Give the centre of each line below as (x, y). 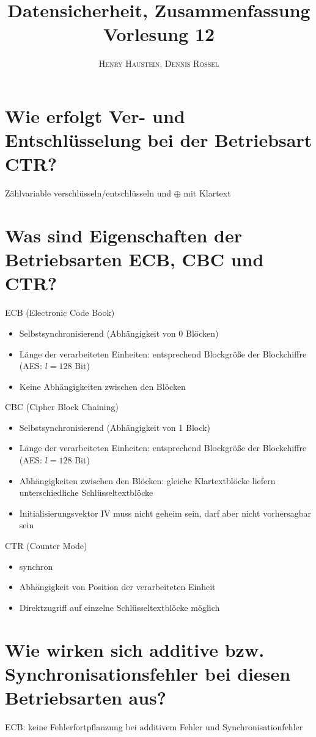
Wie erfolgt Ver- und (95, 115)
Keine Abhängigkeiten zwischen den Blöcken (102, 386)
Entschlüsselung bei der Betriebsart (159, 140)
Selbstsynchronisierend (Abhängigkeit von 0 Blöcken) (119, 333)
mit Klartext (207, 193)
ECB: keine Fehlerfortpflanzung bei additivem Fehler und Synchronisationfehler (154, 726)
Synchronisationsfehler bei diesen (148, 673)
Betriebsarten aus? (86, 697)
